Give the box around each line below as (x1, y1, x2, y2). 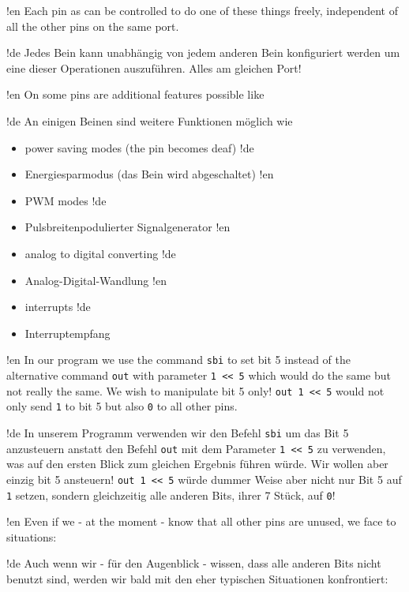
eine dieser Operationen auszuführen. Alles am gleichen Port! (6, 59, 302, 76)
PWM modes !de (24, 192, 107, 208)
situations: (6, 528, 57, 545)
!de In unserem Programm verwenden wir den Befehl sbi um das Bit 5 (6, 424, 349, 440)
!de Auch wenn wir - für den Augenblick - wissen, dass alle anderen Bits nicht (6, 555, 381, 571)
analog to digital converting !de (24, 245, 176, 261)
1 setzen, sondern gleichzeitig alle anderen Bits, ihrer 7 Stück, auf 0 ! (6, 486, 336, 503)
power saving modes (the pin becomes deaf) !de (24, 139, 254, 155)
